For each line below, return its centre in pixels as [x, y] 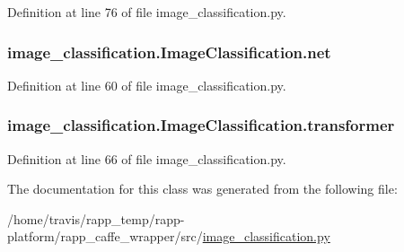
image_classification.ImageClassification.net [169, 52]
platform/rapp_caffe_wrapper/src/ [105, 236]
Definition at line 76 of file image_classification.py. [147, 12]
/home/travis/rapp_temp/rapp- [96, 218]
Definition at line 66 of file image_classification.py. [147, 158]
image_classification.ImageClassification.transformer [201, 125]
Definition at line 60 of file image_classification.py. [147, 85]
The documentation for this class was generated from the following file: [202, 189]
